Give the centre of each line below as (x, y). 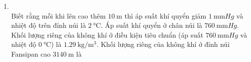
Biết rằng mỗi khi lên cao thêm (58, 15)
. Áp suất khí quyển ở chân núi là (152, 25)
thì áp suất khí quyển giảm (165, 15)
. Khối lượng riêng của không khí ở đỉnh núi (163, 44)
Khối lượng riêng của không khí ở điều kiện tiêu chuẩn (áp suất (107, 34)
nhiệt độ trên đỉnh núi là (49, 25)
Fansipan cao (31, 53)
